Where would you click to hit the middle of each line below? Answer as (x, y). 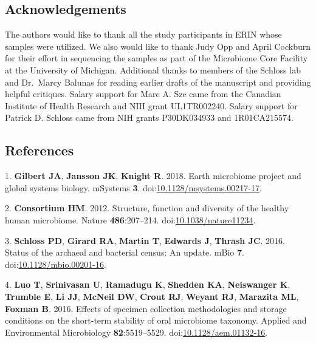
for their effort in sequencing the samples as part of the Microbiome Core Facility (156, 58)
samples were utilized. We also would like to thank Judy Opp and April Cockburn (158, 46)
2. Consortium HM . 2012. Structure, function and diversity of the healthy (147, 208)
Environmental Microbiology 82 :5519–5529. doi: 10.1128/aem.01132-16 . (136, 332)
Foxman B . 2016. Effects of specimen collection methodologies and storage (146, 308)
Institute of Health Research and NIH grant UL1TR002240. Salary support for (151, 105)
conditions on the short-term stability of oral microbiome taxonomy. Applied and (156, 320)
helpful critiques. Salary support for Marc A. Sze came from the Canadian (143, 94)
